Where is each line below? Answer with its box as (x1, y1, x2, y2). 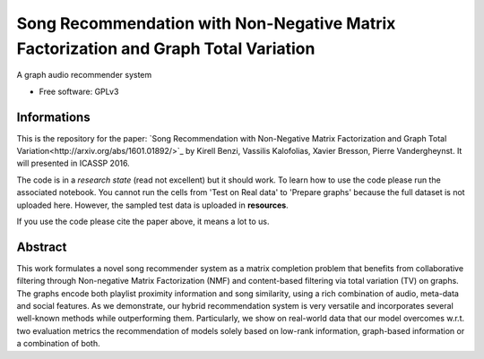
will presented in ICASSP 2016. (16, 158, 130, 169)
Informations (16, 109, 91, 124)
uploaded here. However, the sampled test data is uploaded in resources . (16, 200, 289, 210)
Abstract (16, 239, 67, 254)
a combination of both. (16, 338, 100, 349)
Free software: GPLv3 (39, 86, 119, 97)
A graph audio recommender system (16, 70, 152, 81)
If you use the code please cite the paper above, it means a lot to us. (16, 216, 270, 227)
